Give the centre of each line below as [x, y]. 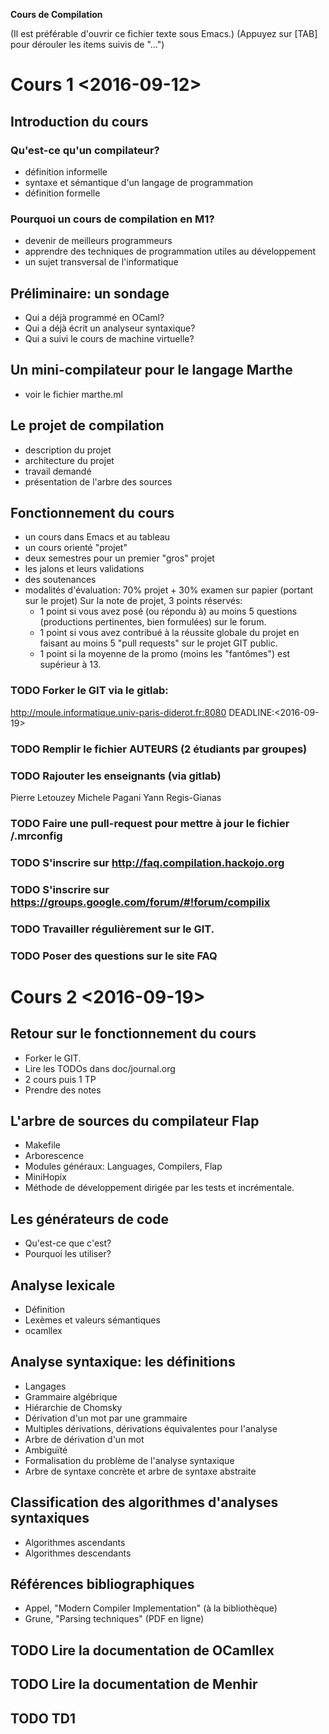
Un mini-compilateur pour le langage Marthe [151, 370]
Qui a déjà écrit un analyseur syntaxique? [110, 328]
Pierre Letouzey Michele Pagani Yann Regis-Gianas [116, 797]
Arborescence [54, 1156]
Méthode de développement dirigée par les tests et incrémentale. [159, 1188]
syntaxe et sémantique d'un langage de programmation [139, 182]
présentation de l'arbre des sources [98, 481]
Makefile [42, 1145]
